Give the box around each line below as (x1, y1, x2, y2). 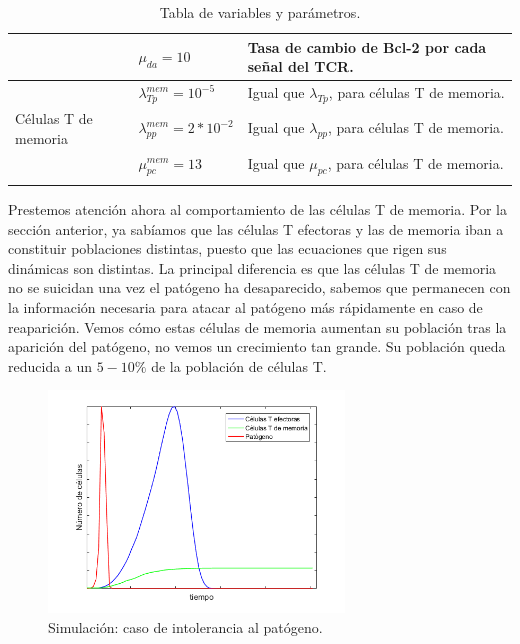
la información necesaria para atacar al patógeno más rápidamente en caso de (8, 297, 483, 318)
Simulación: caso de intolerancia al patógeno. (48, 616, 323, 637)
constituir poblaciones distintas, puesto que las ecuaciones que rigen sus (8, 238, 447, 259)
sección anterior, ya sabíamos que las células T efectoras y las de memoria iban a (8, 218, 504, 239)
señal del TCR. (247, 56, 354, 77)
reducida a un (8, 355, 93, 376)
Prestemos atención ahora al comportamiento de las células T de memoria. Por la (8, 199, 507, 220)
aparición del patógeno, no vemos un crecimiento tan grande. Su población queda (8, 336, 506, 357)
